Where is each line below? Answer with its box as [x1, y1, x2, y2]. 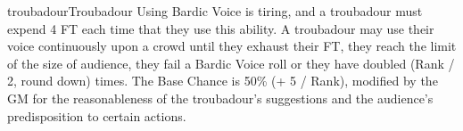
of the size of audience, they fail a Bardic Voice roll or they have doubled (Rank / [7, 53, 455, 72]
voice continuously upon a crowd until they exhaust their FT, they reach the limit [7, 37, 457, 55]
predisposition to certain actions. [7, 106, 186, 125]
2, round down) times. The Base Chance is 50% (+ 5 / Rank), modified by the [7, 71, 438, 90]
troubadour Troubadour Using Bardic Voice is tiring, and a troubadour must [7, 2, 423, 20]
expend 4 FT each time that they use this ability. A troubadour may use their [7, 19, 434, 37]
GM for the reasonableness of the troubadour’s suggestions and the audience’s [7, 88, 434, 107]
